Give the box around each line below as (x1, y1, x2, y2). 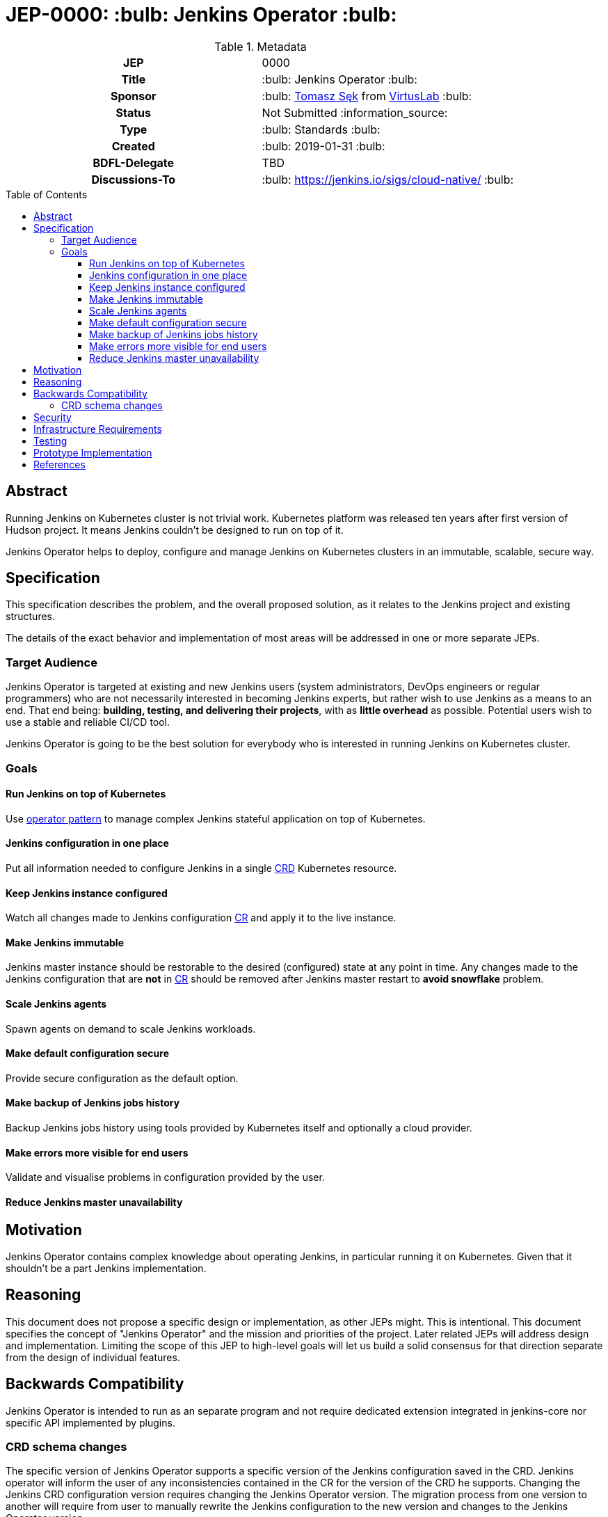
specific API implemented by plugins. (6, 1416, 175, 1429)
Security (33, 411, 72, 423)
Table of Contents (6, 188, 88, 200)
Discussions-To (91, 172, 176, 186)
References (33, 458, 86, 470)
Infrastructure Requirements (33, 422, 162, 435)
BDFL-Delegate (93, 155, 175, 170)
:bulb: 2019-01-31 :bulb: (262, 138, 385, 153)
